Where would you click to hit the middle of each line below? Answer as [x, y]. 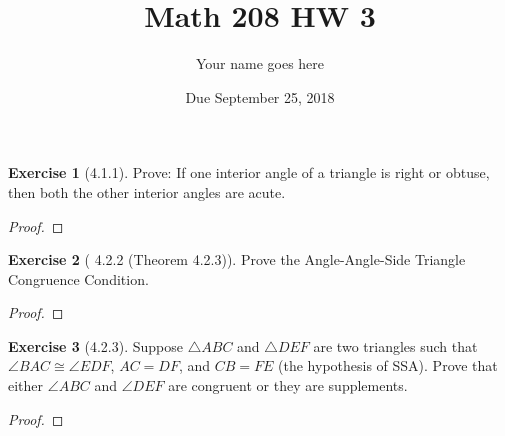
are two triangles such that [395, 345]
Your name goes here [260, 63]
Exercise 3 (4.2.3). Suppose [96, 345]
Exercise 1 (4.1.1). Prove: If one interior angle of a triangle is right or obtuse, [249, 172]
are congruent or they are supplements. [288, 385]
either [26, 385]
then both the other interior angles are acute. [147, 191]
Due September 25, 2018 [260, 96]
